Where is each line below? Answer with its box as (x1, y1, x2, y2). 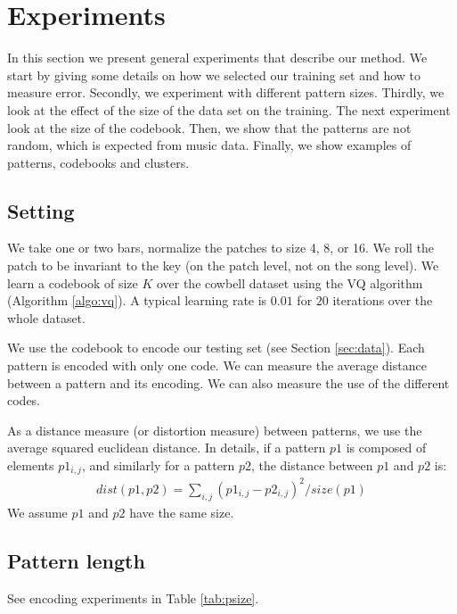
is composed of (346, 438, 427, 457)
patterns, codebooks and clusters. (7, 153, 190, 171)
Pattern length (7, 546, 145, 574)
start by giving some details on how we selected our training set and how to (7, 65, 421, 84)
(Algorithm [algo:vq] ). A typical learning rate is (7, 291, 267, 310)
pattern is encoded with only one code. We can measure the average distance (7, 356, 427, 375)
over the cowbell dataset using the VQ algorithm (156, 273, 423, 292)
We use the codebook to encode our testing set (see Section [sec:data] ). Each (7, 338, 425, 357)
